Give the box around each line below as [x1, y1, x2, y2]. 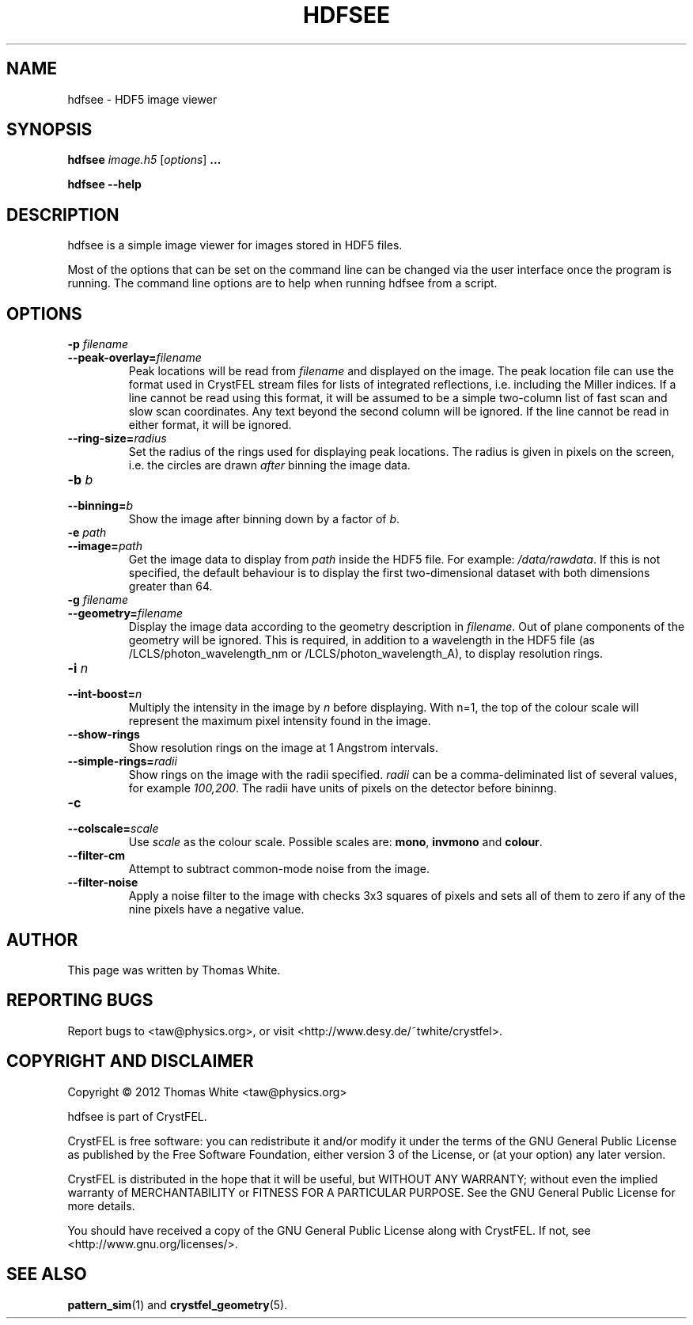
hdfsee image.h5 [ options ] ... [67, 153, 222, 167]
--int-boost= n [67, 687, 142, 701]
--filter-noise [67, 875, 138, 890]
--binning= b [67, 499, 133, 513]
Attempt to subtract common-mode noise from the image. [128, 862, 430, 876]
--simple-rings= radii [67, 754, 177, 769]
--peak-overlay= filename [67, 351, 202, 365]
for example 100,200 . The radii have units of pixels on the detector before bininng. [128, 781, 557, 795]
